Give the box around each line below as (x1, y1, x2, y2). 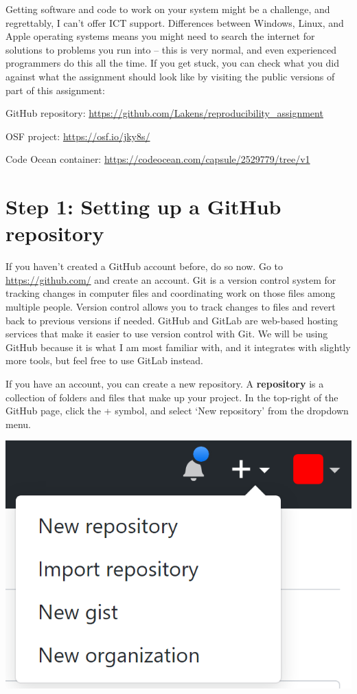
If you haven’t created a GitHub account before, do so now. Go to (5, 259, 284, 273)
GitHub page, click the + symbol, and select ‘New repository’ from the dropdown (5, 403, 349, 418)
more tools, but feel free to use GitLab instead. (5, 353, 203, 368)
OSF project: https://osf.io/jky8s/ (5, 128, 150, 143)
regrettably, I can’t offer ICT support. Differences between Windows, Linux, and (5, 15, 344, 30)
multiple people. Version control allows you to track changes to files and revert (5, 300, 336, 314)
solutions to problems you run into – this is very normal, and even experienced (5, 42, 337, 56)
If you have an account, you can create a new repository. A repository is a (5, 377, 324, 390)
